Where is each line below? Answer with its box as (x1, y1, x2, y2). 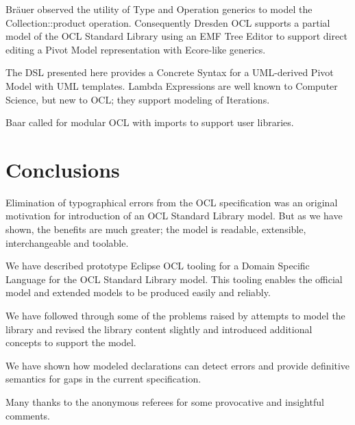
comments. (5, 408, 51, 422)
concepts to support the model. (5, 335, 136, 350)
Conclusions (5, 155, 120, 183)
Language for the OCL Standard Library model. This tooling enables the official (5, 271, 343, 286)
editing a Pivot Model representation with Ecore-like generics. (5, 42, 266, 56)
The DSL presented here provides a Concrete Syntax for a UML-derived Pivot (5, 65, 334, 80)
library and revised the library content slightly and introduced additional (5, 321, 313, 336)
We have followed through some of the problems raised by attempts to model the (5, 308, 345, 323)
